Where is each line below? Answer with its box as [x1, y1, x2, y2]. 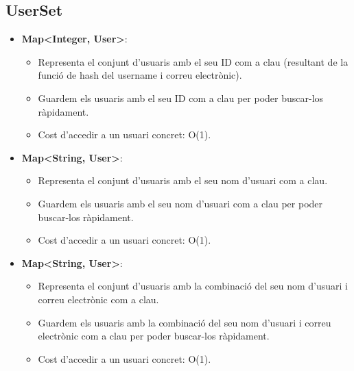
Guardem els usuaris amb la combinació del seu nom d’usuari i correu [38, 315, 331, 329]
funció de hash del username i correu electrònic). [38, 68, 242, 82]
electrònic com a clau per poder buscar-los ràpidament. [38, 329, 270, 343]
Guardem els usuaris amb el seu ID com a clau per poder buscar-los [38, 90, 324, 105]
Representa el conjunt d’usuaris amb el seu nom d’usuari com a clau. [38, 173, 328, 188]
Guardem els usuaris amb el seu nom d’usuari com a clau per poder [38, 196, 323, 210]
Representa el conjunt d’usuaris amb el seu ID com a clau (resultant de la [38, 54, 349, 68]
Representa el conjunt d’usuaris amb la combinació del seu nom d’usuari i [38, 279, 349, 293]
